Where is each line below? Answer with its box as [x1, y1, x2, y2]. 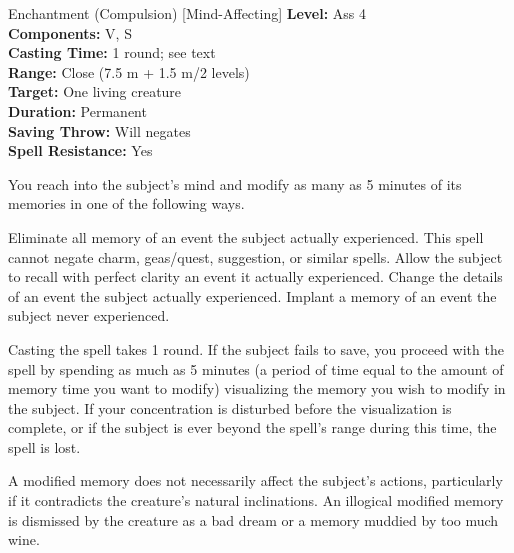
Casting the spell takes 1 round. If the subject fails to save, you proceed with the [8, 338, 504, 359]
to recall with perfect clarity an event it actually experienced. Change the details [8, 266, 503, 287]
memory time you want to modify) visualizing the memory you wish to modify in [8, 378, 506, 399]
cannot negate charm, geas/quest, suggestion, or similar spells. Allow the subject [8, 246, 503, 267]
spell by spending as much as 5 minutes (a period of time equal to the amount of [8, 358, 504, 379]
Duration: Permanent [8, 100, 147, 121]
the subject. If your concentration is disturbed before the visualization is [8, 397, 452, 418]
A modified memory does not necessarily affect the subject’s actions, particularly [8, 470, 503, 491]
